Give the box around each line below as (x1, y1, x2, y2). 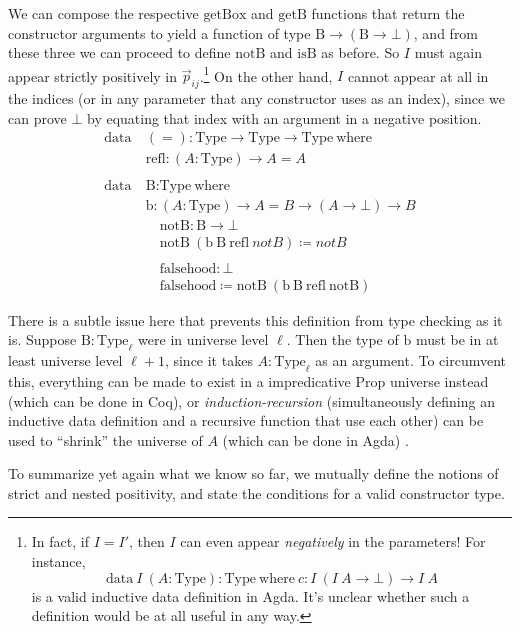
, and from (413, 22, 479, 43)
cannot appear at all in (347, 65, 489, 86)
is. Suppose (8, 329, 77, 350)
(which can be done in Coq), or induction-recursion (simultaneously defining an (8, 390, 495, 411)
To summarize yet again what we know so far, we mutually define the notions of (8, 463, 499, 484)
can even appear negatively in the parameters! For (180, 531, 486, 552)
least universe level (8, 350, 123, 371)
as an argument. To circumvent (315, 350, 507, 371)
